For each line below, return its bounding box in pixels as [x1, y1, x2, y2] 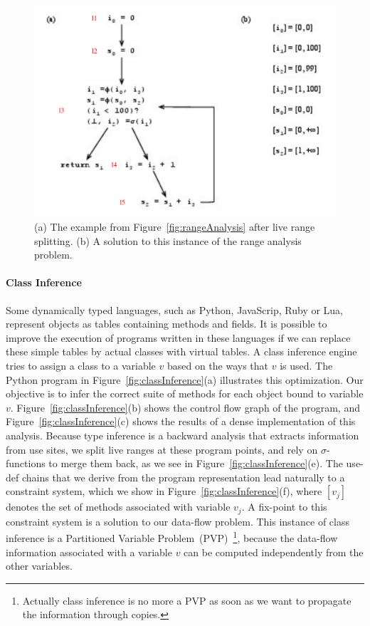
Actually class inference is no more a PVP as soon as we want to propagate [22, 593, 351, 607]
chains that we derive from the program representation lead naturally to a [21, 469, 345, 484]
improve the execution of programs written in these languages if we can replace [6, 330, 351, 345]
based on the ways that [166, 358, 269, 373]
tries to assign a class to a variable [6, 358, 156, 373]
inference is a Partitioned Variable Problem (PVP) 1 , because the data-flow [6, 528, 338, 546]
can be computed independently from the [184, 544, 364, 559]
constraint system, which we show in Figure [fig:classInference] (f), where [6, 484, 322, 499]
